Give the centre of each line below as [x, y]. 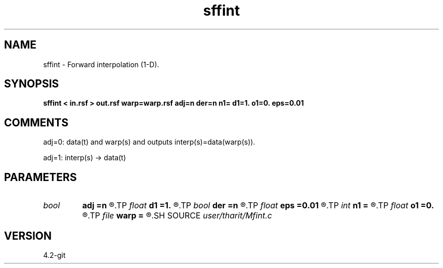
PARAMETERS [40, 177]
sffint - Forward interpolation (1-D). [101, 64]
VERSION [28, 236]
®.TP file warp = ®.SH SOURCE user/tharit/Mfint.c [177, 216]
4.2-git [54, 255]
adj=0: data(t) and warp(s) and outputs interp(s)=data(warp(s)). [149, 142]
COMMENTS [36, 122]
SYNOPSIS [32, 84]
